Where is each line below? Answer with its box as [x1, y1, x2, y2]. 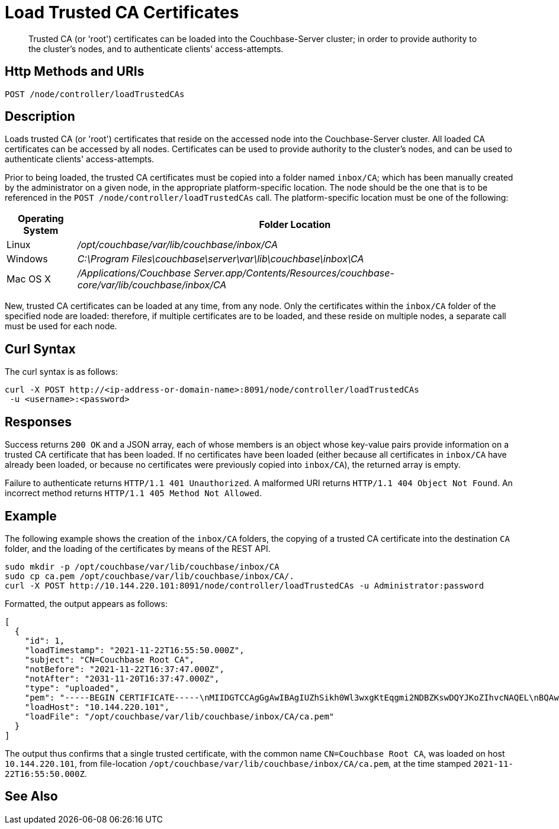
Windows [7, 253, 48, 265]
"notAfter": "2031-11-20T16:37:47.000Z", [24, 673, 220, 683]
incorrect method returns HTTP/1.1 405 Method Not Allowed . [5, 488, 262, 499]
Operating [17, 213, 64, 225]
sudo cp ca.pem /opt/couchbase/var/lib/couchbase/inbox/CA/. [5, 571, 294, 581]
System [23, 224, 59, 237]
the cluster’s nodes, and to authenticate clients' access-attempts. [28, 43, 284, 54]
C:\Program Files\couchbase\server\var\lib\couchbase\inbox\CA [77, 253, 364, 265]
